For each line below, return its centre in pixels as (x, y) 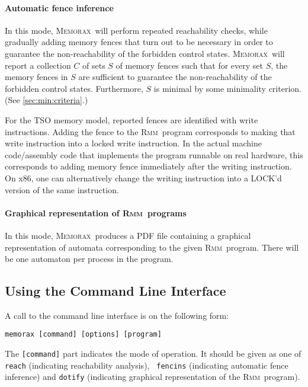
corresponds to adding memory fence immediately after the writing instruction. (148, 166)
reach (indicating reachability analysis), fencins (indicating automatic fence (147, 365)
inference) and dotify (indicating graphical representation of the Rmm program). (153, 377)
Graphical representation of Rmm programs (96, 212)
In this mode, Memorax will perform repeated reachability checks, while (136, 30)
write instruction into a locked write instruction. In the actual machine (133, 143)
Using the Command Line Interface (115, 291)
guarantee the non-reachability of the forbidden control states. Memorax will (145, 53)
